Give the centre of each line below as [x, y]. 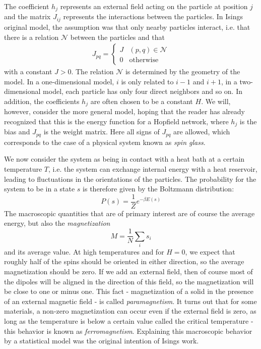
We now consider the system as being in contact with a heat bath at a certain [124, 159]
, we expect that [210, 251]
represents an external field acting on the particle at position [154, 6]
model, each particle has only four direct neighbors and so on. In [143, 91]
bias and [17, 132]
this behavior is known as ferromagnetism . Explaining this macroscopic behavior [128, 331]
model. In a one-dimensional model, [59, 81]
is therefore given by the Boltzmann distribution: [158, 189]
